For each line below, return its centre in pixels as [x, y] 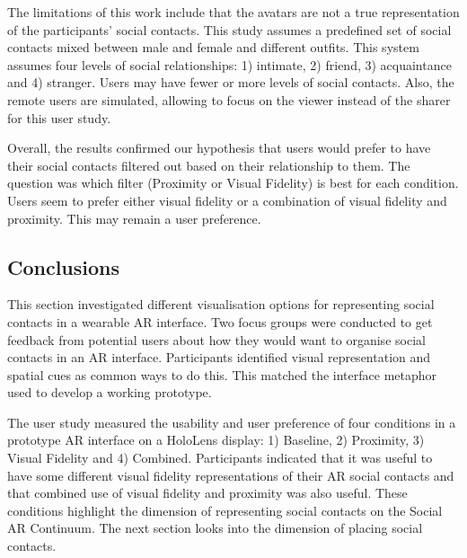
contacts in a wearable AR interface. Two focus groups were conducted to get [220, 321]
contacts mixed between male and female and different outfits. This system [213, 47]
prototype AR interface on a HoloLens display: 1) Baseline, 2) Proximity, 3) [216, 440]
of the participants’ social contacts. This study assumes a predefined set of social [229, 29]
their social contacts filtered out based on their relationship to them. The [209, 165]
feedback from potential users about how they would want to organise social [216, 339]
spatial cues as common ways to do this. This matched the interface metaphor [222, 374]
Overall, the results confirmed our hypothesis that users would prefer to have [219, 148]
